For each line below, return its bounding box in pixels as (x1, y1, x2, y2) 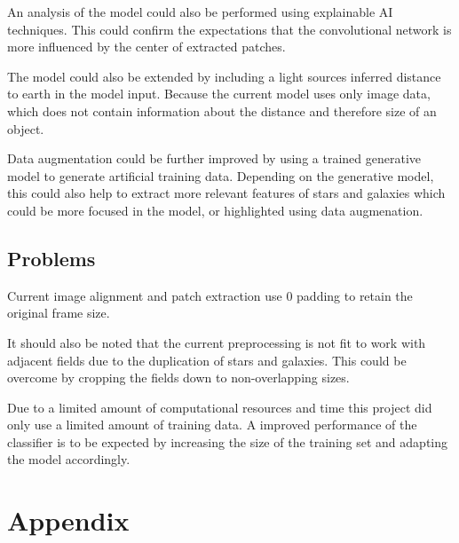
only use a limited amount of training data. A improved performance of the (7, 415, 417, 434)
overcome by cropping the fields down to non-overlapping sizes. (7, 368, 350, 387)
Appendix (7, 502, 130, 539)
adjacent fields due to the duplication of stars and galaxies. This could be (7, 350, 407, 369)
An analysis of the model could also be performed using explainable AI (7, 3, 393, 20)
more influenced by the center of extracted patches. (7, 37, 286, 56)
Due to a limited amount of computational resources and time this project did (7, 397, 432, 416)
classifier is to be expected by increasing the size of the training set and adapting (7, 432, 448, 451)
